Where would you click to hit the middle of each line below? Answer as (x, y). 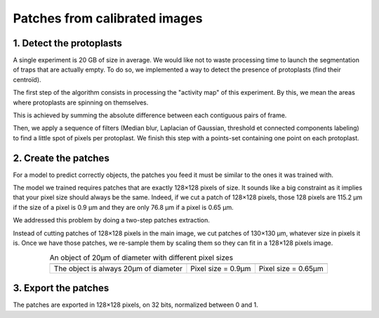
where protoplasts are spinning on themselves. (81, 102)
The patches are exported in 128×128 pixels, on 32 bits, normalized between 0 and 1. (136, 305)
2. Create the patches (61, 158)
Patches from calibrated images (108, 18)
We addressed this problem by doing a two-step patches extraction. (112, 220)
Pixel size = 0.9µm (221, 268)
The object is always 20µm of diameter (118, 268)
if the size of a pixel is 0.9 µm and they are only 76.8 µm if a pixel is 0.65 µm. (124, 207)
